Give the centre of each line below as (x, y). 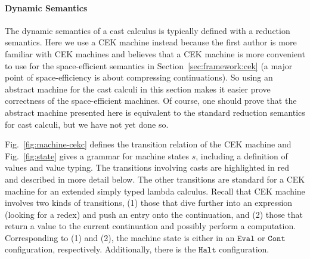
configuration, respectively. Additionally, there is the (100, 249)
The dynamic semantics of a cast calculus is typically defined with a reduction (148, 30)
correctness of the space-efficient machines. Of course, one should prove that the (151, 101)
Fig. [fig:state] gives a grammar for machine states (97, 155)
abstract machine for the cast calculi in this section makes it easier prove (138, 89)
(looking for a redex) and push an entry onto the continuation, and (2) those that (154, 214)
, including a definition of (242, 155)
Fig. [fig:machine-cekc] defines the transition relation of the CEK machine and (148, 144)
